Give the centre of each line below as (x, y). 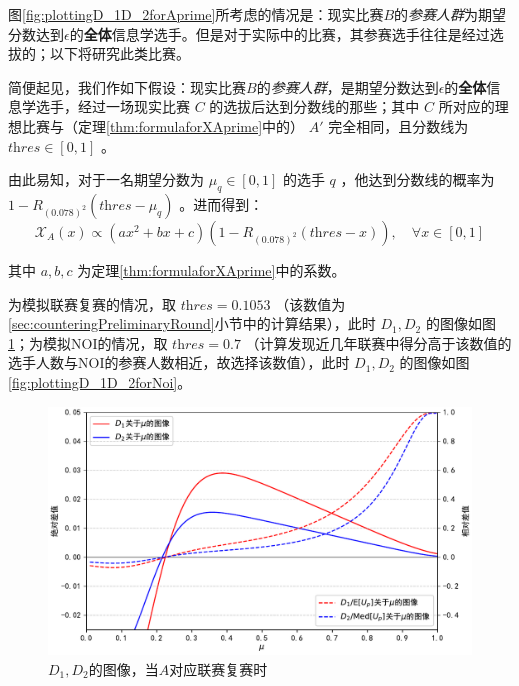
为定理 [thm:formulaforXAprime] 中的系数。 (211, 269)
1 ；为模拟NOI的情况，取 (88, 342)
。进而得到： (221, 203)
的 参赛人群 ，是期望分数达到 (347, 86)
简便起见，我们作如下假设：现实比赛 (127, 86)
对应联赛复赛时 (218, 668)
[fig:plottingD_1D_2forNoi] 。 (100, 381)
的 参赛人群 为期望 (450, 14)
